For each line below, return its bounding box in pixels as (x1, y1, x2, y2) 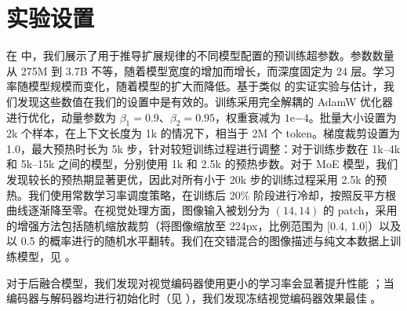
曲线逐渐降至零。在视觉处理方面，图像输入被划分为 (6, 202, 270, 218)
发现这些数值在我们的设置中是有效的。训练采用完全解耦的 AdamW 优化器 (16, 93, 394, 109)
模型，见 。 (16, 248, 76, 265)
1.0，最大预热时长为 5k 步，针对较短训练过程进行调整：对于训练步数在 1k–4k (6, 140, 401, 156)
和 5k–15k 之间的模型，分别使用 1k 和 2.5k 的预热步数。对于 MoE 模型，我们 (6, 155, 398, 172)
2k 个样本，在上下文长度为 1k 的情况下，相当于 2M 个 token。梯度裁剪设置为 (6, 125, 401, 141)
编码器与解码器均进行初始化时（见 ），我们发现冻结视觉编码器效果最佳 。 (6, 290, 382, 306)
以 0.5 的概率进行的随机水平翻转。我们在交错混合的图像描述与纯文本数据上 (6, 232, 391, 249)
